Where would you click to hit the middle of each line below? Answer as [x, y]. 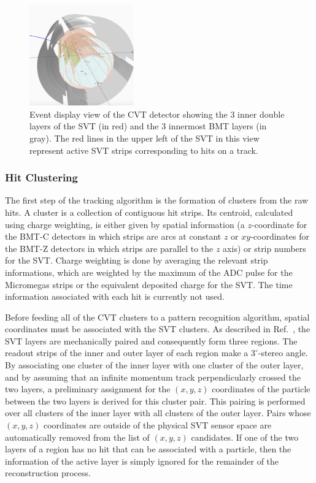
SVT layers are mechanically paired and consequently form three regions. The [151, 340]
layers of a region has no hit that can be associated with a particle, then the [148, 449]
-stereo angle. [283, 353]
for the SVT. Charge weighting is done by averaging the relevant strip [137, 260]
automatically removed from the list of [77, 437]
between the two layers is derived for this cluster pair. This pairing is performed [155, 401]
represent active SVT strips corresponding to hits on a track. [144, 150]
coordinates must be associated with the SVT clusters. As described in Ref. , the [158, 329]
